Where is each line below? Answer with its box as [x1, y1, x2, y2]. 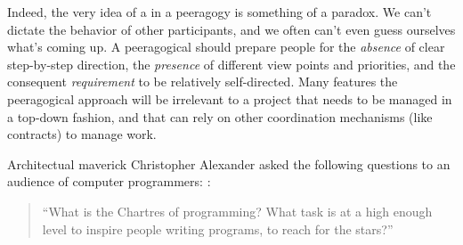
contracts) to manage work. [7, 125, 157, 143]
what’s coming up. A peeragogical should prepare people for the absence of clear [7, 37, 445, 56]
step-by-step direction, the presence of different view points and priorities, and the [7, 54, 456, 73]
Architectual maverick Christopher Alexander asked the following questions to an [7, 154, 451, 173]
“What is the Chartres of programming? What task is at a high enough [42, 201, 433, 220]
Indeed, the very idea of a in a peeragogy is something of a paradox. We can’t [7, 3, 432, 20]
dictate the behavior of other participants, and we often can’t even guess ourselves [7, 20, 456, 38]
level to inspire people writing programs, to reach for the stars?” [42, 219, 394, 238]
